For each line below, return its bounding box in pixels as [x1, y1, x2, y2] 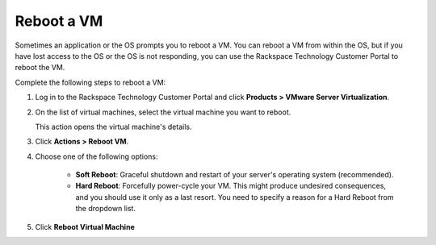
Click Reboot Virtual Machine [35, 222, 135, 231]
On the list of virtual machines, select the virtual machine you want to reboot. [35, 107, 291, 117]
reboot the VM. [15, 63, 65, 73]
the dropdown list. [75, 204, 136, 214]
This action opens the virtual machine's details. [35, 122, 192, 131]
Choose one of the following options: [35, 152, 158, 161]
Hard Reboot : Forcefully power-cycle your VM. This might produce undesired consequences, [75, 181, 387, 191]
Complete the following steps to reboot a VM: [15, 77, 166, 87]
